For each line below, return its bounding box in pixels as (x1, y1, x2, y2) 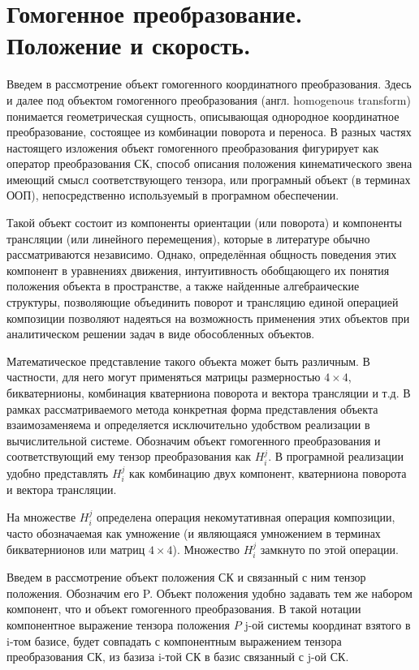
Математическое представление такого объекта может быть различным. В (6, 352, 370, 369)
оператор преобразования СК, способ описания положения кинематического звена (6, 155, 413, 172)
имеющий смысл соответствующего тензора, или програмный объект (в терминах (6, 170, 411, 187)
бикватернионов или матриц (6, 540, 145, 557)
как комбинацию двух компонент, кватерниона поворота (129, 464, 407, 481)
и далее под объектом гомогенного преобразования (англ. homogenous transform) (6, 91, 411, 108)
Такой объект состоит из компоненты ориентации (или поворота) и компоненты (6, 214, 402, 231)
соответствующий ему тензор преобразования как (6, 448, 252, 465)
